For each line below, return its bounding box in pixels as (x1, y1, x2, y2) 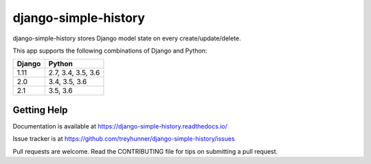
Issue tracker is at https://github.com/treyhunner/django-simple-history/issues (12, 135, 235, 143)
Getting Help (12, 104, 68, 115)
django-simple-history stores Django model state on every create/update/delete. (12, 34, 242, 42)
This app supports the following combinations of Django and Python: (12, 46, 207, 55)
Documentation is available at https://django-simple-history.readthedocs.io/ (12, 122, 228, 130)
